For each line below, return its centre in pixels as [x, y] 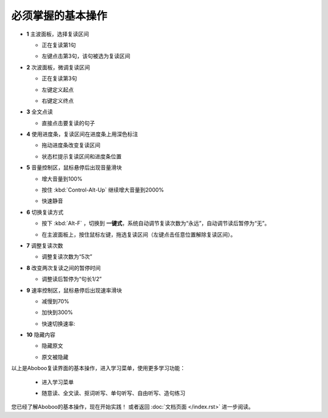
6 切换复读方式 [45, 212]
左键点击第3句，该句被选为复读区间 [86, 56]
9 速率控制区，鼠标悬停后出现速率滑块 [74, 290]
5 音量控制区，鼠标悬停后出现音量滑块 [74, 167]
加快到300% [57, 312]
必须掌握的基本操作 [59, 16]
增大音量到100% [62, 178]
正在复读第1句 [59, 45]
